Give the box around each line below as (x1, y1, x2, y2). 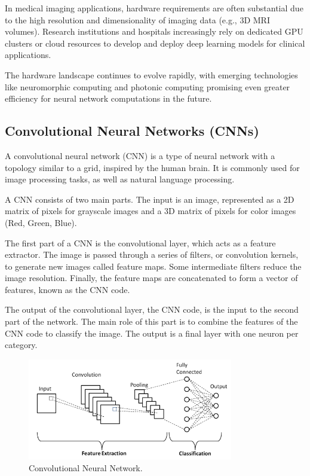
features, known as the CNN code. (5, 283, 130, 295)
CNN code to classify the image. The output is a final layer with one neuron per (5, 327, 299, 339)
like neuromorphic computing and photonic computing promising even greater (5, 80, 290, 93)
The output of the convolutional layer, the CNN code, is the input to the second (5, 303, 299, 316)
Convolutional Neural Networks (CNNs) (5, 121, 259, 140)
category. (5, 338, 38, 351)
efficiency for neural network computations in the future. (5, 92, 212, 105)
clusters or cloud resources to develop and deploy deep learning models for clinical (5, 36, 305, 49)
